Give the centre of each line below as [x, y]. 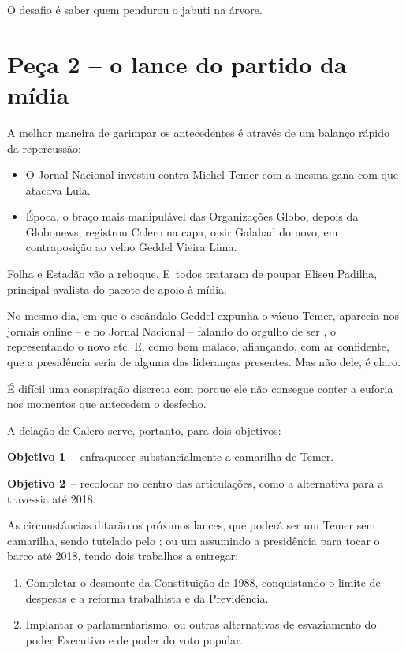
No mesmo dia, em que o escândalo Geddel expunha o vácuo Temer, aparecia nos [203, 315]
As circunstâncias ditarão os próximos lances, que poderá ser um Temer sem [192, 525]
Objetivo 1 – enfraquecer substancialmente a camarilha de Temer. [171, 456]
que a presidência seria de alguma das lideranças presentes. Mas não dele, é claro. [204, 362]
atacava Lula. [58, 189]
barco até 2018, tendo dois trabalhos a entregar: [123, 556]
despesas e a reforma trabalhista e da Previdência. [147, 597]
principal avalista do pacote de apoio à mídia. [117, 289]
